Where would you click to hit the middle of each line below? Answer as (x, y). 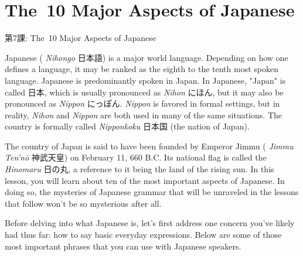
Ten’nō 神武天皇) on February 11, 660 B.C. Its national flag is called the (136, 157)
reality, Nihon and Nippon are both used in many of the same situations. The (144, 115)
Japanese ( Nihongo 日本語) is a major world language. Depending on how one (147, 57)
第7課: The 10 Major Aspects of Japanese (80, 38)
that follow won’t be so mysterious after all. (83, 203)
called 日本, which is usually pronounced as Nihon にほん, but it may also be (144, 92)
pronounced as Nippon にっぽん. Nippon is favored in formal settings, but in (142, 103)
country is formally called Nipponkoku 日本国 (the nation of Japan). (127, 126)
